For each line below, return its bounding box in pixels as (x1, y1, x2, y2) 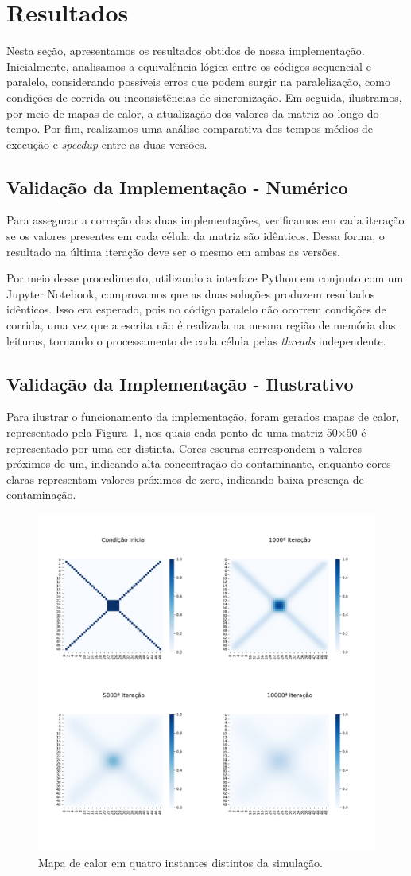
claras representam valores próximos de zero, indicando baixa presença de (6, 470, 364, 487)
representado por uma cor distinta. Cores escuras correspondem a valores (6, 439, 362, 456)
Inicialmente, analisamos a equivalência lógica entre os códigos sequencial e (6, 57, 371, 74)
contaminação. (6, 486, 76, 503)
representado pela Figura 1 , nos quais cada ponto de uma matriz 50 (6, 424, 338, 441)
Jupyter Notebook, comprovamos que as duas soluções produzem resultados (6, 285, 375, 302)
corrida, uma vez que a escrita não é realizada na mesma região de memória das (6, 317, 396, 333)
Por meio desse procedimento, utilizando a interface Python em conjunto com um (6, 270, 404, 286)
